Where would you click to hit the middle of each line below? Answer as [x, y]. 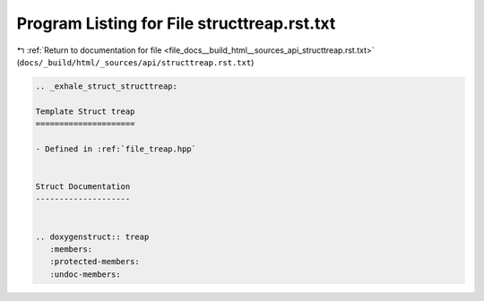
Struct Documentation [83, 187]
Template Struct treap [85, 111]
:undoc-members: [85, 274]
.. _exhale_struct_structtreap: [107, 86]
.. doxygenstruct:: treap [92, 236]
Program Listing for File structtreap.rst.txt [176, 23]
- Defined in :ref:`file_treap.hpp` [116, 149]
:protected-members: [95, 262]
